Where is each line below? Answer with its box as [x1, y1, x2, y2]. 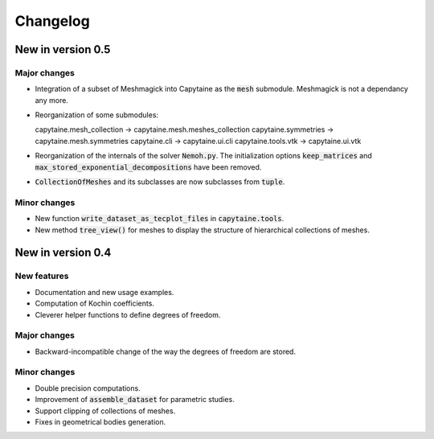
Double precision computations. [35, 383, 141, 393]
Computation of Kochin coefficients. [35, 298, 154, 309]
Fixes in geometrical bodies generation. [35, 416, 166, 426]
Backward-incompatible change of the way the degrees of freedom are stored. [35, 347, 297, 356]
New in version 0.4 [14, 246, 112, 260]
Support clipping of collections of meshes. [35, 406, 176, 416]
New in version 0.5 [14, 43, 111, 56]
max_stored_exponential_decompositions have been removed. [35, 162, 262, 172]
